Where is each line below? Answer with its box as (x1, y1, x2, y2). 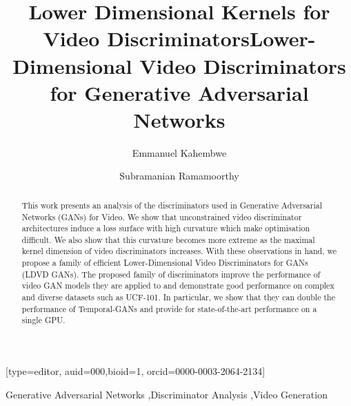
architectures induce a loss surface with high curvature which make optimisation (21, 222, 310, 234)
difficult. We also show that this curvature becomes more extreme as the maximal (21, 233, 315, 245)
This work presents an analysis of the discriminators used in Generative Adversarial (21, 199, 323, 211)
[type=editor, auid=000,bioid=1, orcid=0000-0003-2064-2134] (6, 364, 265, 378)
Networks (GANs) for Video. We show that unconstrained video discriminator (21, 211, 302, 222)
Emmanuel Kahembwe (132, 145, 227, 159)
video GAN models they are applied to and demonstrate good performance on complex (21, 280, 334, 291)
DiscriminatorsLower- (107, 24, 316, 52)
